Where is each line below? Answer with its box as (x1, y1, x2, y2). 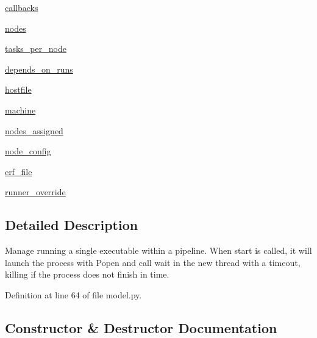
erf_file (5, 165, 32, 178)
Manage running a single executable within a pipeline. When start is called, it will (5, 244, 312, 257)
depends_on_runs (5, 62, 73, 75)
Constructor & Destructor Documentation (5, 318, 277, 337)
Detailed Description (5, 215, 138, 234)
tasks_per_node (5, 42, 66, 55)
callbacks (5, 1, 38, 13)
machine (5, 103, 36, 116)
